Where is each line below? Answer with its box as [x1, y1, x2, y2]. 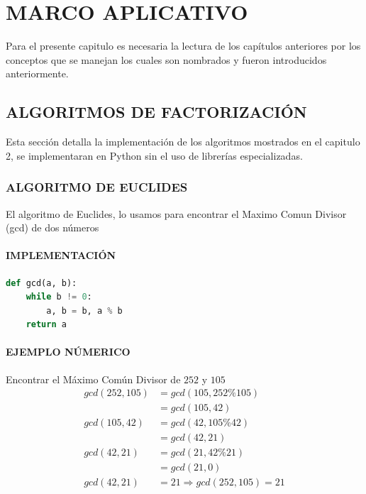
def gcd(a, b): [6, 278, 77, 288]
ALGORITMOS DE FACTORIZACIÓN [6, 101, 307, 123]
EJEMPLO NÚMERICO [6, 344, 131, 359]
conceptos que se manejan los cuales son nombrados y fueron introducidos [6, 52, 327, 67]
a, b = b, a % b [46, 305, 123, 316]
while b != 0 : [26, 292, 92, 302]
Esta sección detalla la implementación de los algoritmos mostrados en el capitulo [6, 134, 360, 149]
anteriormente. [6, 66, 69, 81]
